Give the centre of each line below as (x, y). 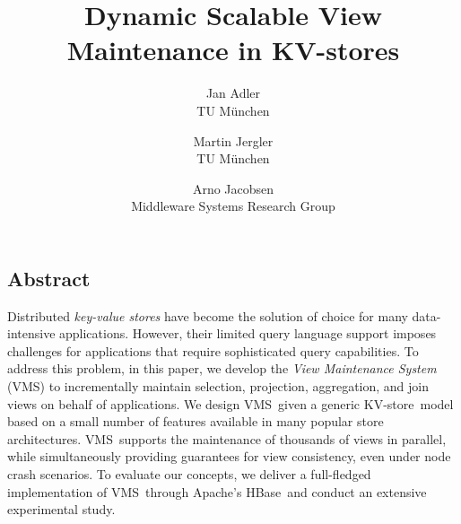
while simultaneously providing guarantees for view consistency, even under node (229, 456)
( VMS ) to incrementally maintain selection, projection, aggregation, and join (218, 386)
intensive (31, 333)
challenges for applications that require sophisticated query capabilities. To (213, 350)
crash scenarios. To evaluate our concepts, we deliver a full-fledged (189, 474)
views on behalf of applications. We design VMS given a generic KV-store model (230, 403)
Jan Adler (233, 93)
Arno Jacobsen (233, 188)
